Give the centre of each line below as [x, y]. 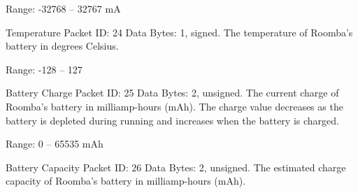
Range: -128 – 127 [44, 69]
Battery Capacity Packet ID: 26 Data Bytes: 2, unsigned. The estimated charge [176, 167]
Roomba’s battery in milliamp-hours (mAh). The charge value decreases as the [174, 106]
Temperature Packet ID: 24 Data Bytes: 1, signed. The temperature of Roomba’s [179, 32]
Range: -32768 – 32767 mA [63, 8]
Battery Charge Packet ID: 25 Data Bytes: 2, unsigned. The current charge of [172, 93]
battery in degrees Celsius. [62, 46]
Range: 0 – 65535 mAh [55, 144]
